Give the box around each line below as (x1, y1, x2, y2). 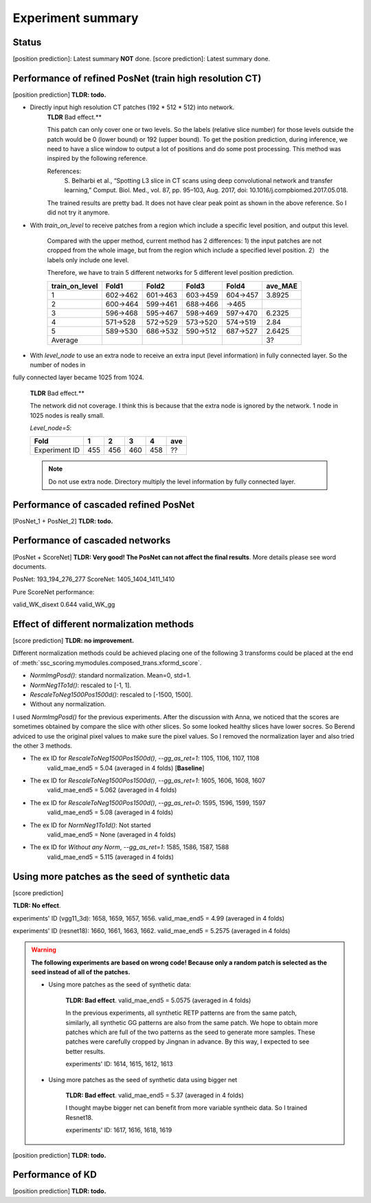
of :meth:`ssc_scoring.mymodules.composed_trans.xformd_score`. (12, 658, 202, 666)
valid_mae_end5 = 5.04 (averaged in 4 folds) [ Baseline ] (47, 763, 205, 772)
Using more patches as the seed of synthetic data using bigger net (48, 1075, 238, 1083)
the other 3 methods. (12, 741, 72, 750)
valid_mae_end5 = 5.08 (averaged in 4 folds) (47, 808, 174, 817)
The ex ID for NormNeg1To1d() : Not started (30, 821, 151, 829)
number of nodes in (30, 361, 86, 369)
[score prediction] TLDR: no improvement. (12, 636, 134, 645)
